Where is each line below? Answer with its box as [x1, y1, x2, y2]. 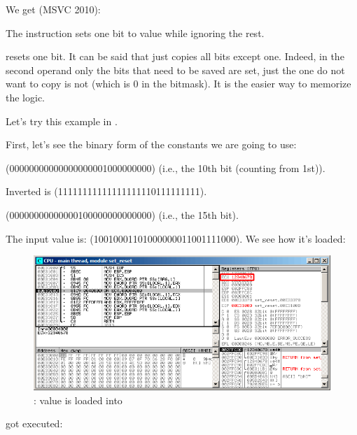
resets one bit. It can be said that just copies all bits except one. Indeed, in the [6, 49, 344, 64]
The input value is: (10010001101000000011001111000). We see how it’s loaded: [6, 231, 346, 245]
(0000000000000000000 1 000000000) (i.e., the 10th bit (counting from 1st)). [6, 160, 325, 175]
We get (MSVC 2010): [6, 2, 101, 16]
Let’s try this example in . [6, 113, 118, 128]
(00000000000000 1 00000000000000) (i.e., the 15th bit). [6, 207, 239, 222]
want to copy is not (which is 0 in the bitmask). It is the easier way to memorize [6, 76, 351, 91]
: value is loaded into [34, 392, 122, 407]
